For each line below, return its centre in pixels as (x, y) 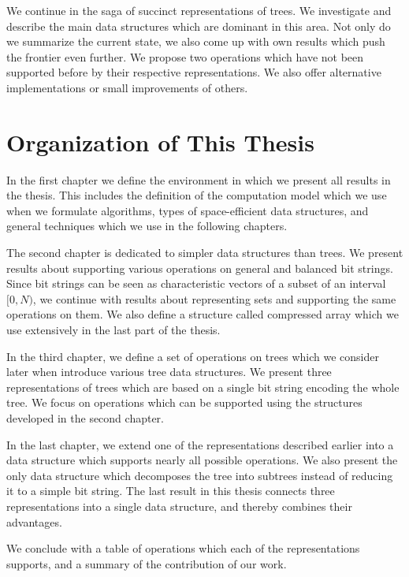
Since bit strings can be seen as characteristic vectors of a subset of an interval (196, 283)
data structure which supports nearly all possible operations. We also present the (202, 460)
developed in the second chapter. (86, 418)
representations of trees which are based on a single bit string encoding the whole (203, 387)
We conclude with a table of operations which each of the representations (183, 548)
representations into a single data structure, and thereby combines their (179, 506)
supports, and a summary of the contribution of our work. (147, 563)
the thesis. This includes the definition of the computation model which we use (197, 195)
